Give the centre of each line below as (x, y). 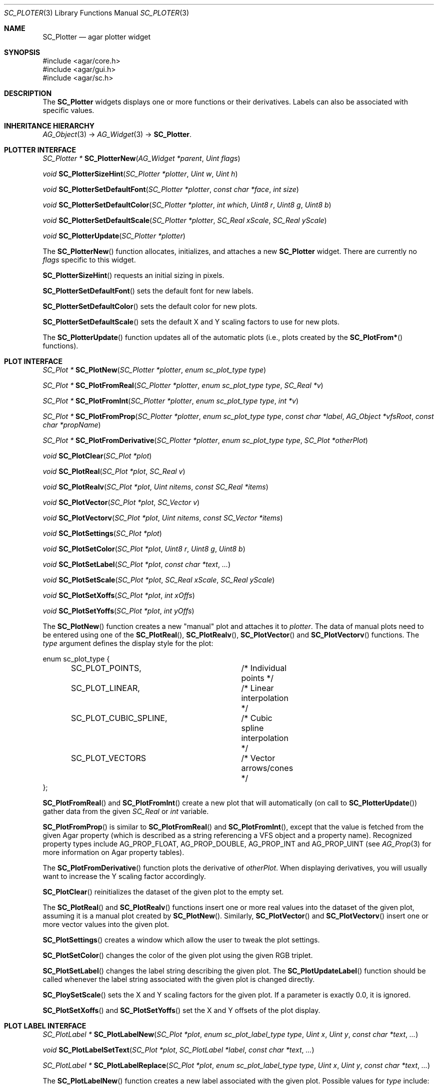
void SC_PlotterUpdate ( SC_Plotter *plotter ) (114, 236)
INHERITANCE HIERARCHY (49, 126)
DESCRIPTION (28, 93)
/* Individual (264, 668)
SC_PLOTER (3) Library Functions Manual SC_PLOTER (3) (96, 13)
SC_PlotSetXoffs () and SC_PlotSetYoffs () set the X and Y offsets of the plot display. (181, 1010)
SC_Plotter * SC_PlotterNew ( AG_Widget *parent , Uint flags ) (141, 158)
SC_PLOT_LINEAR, (105, 688)
